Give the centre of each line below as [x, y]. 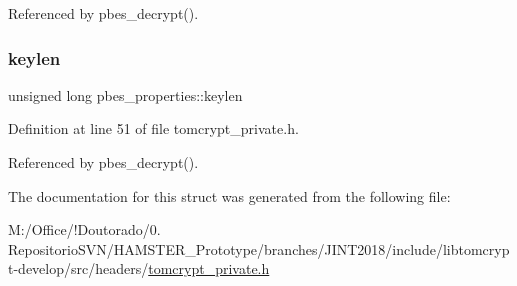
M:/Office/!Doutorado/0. [84, 229]
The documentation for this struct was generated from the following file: [229, 195]
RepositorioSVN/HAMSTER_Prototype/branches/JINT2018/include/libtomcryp [259, 248]
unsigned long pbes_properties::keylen [125, 94]
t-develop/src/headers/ [78, 268]
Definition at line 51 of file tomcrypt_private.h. [153, 128]
